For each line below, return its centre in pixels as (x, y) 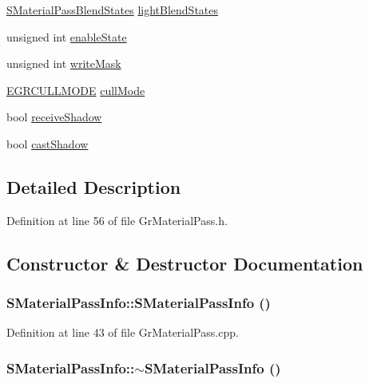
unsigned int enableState (67, 36)
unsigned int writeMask (64, 63)
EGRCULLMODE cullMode (76, 90)
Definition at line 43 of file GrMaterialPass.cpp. (123, 332)
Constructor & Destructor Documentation (185, 263)
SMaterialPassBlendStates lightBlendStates (113, 10)
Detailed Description (94, 186)
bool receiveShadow (54, 117)
